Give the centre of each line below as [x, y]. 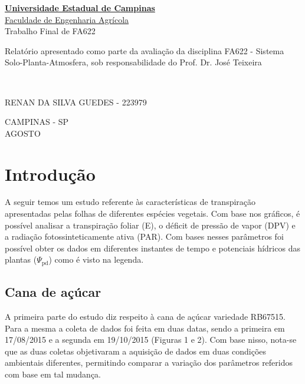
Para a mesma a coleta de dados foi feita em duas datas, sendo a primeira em [145, 328]
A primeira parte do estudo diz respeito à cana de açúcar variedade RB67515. [145, 317]
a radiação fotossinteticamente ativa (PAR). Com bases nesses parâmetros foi [144, 236]
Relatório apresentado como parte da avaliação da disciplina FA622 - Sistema [145, 50]
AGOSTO [23, 133]
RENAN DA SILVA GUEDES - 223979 [76, 102]
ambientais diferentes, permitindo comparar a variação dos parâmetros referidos [149, 363]
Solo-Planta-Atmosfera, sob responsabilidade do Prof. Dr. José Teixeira [133, 62]
